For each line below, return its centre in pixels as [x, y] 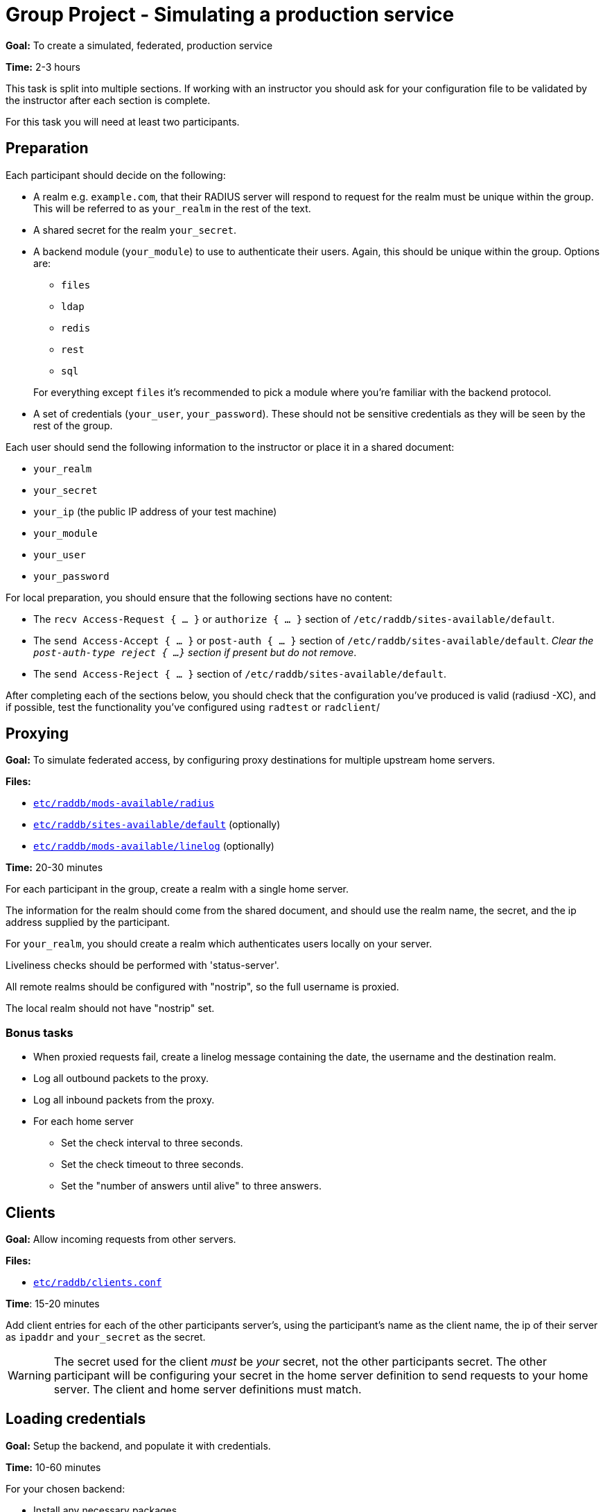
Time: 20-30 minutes [54, 868]
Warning [29, 1376]
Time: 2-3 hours [43, 67]
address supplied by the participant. [88, 922]
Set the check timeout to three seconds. [152, 1165]
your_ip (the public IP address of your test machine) [155, 511]
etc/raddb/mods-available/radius [124, 804]
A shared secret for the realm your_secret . [135, 230]
